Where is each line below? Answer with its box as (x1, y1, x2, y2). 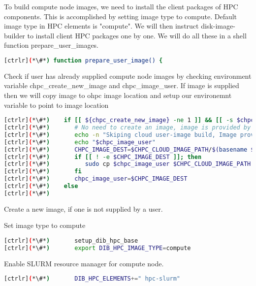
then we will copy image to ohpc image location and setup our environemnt (4, 90, 232, 100)
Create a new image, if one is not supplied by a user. (4, 203, 163, 214)
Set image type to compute (4, 220, 86, 230)
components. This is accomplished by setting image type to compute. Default (4, 11, 237, 21)
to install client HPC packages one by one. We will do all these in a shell (27, 30, 247, 40)
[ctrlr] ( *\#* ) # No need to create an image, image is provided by (4, 124, 251, 131)
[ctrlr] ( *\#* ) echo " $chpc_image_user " (4, 138, 156, 146)
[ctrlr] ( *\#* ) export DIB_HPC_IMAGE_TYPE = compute (4, 244, 191, 252)
